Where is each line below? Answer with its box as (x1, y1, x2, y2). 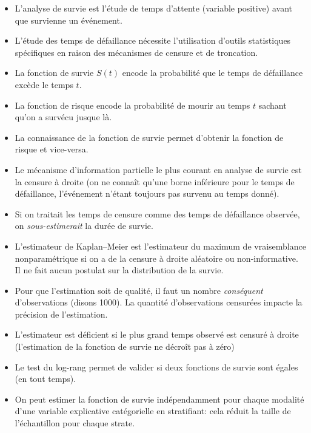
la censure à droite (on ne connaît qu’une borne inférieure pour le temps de (15, 175, 295, 188)
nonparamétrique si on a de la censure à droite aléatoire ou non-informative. (15, 251, 298, 264)
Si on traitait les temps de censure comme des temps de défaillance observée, (15, 207, 300, 220)
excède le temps (15, 78, 73, 90)
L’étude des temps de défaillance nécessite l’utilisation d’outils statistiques (15, 34, 291, 47)
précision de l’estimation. (15, 307, 108, 320)
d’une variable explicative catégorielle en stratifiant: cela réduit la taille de (15, 404, 291, 417)
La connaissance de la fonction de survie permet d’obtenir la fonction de (15, 131, 284, 143)
